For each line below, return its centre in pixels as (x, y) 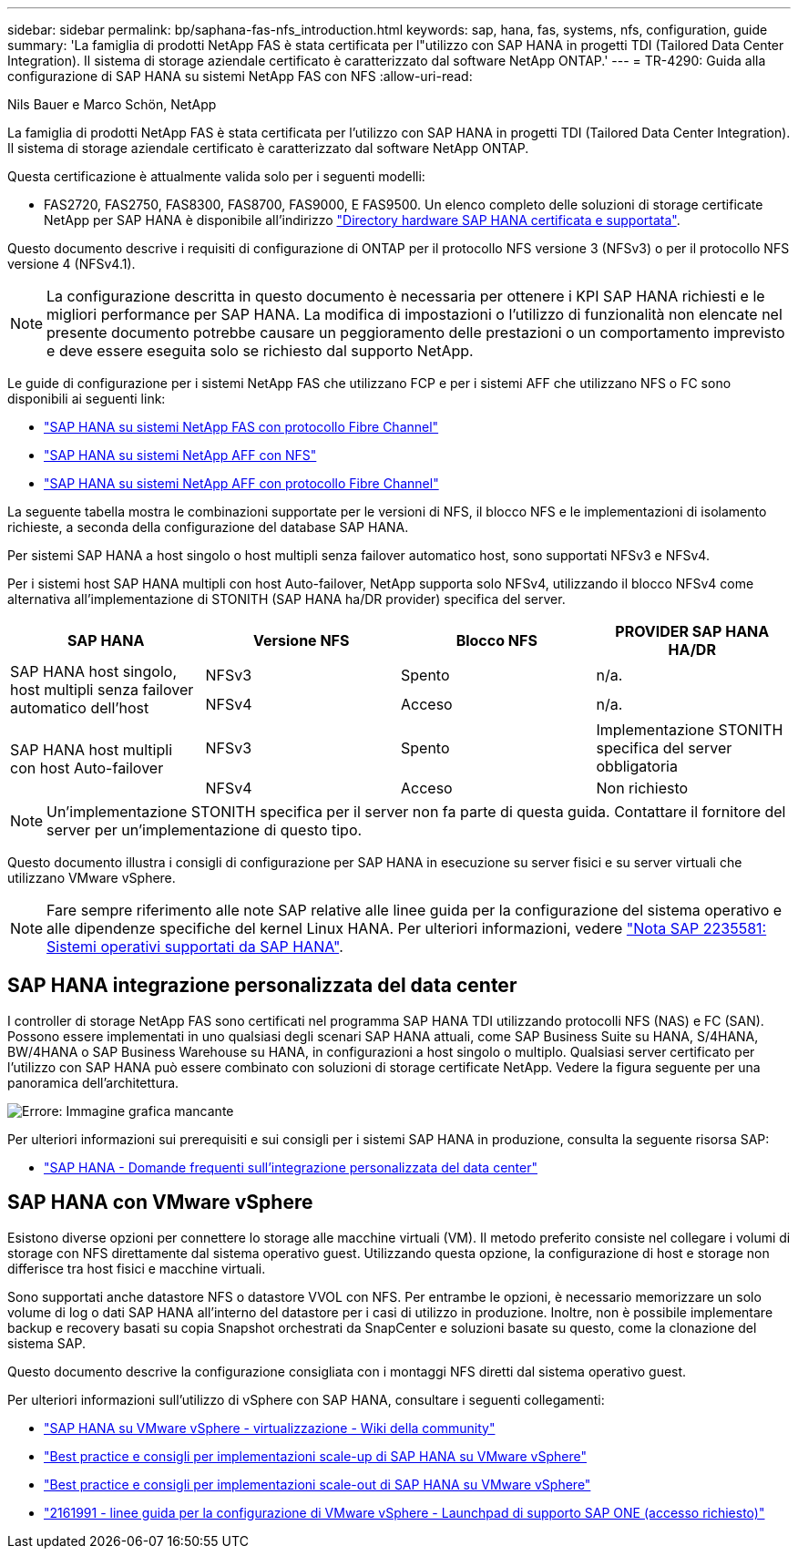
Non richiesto (642, 788)
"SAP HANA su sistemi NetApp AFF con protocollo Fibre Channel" (241, 483)
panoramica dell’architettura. (93, 1082)
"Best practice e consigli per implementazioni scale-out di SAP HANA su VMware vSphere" (317, 1484)
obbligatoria (637, 766)
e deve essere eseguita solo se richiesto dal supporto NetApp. (260, 351)
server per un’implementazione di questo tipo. (205, 830)
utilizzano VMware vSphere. (92, 878)
